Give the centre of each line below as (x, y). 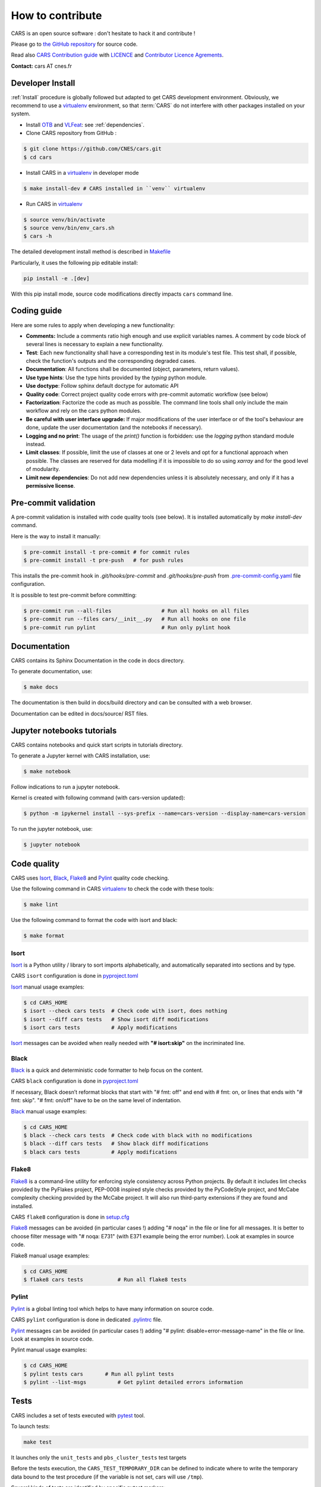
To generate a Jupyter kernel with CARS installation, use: (81, 756)
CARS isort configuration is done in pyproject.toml (75, 976)
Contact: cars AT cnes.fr (42, 66)
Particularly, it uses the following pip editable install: (75, 262)
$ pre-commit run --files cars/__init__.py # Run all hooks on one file (135, 619)
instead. (36, 444)
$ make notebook (47, 771)
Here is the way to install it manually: (56, 536)
